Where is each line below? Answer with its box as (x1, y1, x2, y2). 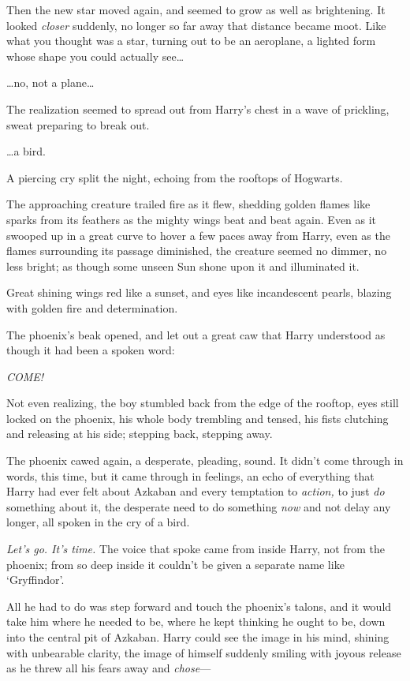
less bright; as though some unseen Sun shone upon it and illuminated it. (6, 257, 360, 274)
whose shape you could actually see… (6, 47, 184, 64)
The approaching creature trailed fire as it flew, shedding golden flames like (6, 196, 371, 212)
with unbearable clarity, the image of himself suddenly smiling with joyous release (6, 644, 401, 660)
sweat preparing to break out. (6, 116, 150, 133)
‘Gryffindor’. (6, 571, 65, 588)
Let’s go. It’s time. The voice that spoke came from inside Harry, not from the (6, 541, 385, 557)
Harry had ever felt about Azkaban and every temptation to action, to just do (6, 483, 385, 500)
